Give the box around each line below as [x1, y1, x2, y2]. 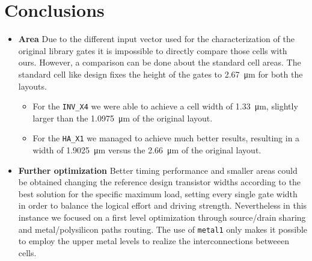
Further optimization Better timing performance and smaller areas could [18, 164, 298, 176]
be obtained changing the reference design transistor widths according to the [18, 176, 301, 188]
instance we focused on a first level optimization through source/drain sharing [18, 210, 306, 223]
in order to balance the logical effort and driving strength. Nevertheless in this [18, 199, 307, 212]
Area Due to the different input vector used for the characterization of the [18, 32, 295, 45]
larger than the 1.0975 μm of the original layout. [32, 111, 213, 124]
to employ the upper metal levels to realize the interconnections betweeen [18, 235, 289, 247]
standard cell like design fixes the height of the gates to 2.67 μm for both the [18, 67, 303, 80]
